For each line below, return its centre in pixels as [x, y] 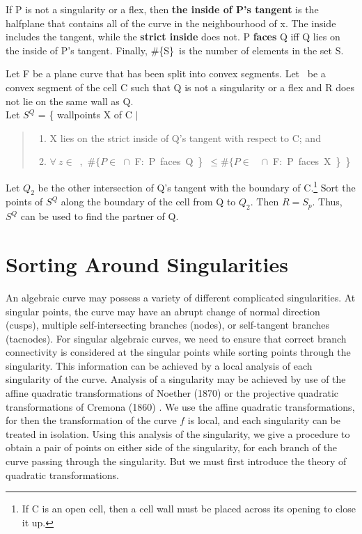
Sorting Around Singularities [147, 264]
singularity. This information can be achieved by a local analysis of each [159, 365]
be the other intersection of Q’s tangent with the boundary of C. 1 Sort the [197, 186]
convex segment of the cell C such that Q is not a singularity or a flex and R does [180, 87]
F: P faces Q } [169, 161]
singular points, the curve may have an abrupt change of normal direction [163, 311]
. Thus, [327, 202]
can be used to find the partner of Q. [100, 216]
